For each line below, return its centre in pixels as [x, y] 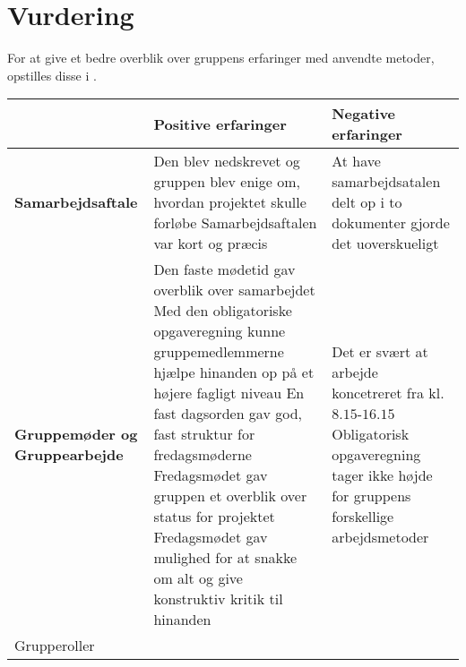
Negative [364, 114]
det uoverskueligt [385, 244]
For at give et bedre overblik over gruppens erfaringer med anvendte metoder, [221, 58]
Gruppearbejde [69, 455]
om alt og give [198, 578]
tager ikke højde [382, 475]
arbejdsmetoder [380, 537]
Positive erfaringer [220, 124]
